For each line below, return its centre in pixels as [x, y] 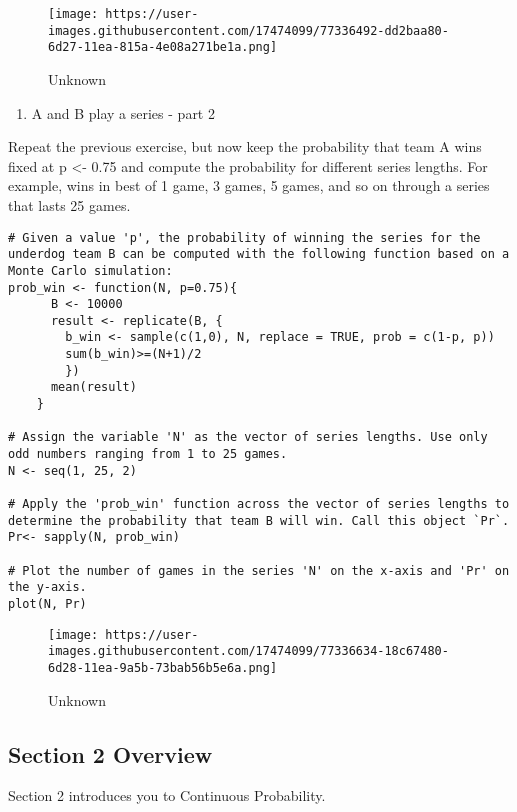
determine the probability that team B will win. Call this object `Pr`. [259, 520]
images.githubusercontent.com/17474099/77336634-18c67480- [248, 651]
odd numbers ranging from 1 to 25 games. [148, 454]
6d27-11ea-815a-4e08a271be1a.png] [163, 47]
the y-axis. [47, 587]
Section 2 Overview [110, 753]
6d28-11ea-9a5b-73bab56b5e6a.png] [163, 667]
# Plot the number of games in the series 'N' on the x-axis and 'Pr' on [259, 570]
